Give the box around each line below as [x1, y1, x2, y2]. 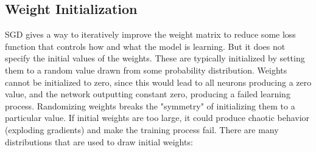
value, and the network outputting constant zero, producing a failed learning [5, 88, 290, 100]
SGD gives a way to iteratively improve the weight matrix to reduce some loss [5, 28, 296, 41]
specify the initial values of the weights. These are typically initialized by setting [5, 52, 305, 64]
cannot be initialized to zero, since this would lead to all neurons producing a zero [5, 75, 312, 88]
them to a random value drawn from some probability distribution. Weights [5, 63, 287, 76]
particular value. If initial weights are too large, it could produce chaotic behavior [5, 111, 310, 124]
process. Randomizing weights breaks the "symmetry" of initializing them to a [5, 99, 295, 112]
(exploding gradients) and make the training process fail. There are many [5, 123, 279, 136]
